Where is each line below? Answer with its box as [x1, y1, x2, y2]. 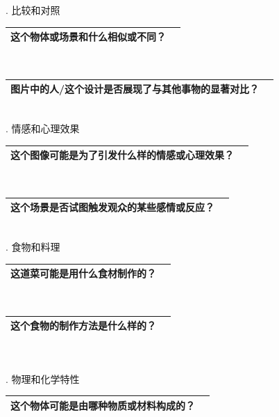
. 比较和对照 [6, 3, 60, 17]
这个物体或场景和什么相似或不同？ [10, 29, 166, 44]
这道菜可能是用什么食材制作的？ [10, 266, 156, 281]
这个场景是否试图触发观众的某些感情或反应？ [10, 200, 214, 214]
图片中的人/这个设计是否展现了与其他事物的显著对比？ [10, 81, 260, 96]
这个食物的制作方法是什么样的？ [10, 318, 156, 333]
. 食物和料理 [6, 239, 60, 253]
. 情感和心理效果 [6, 120, 80, 135]
